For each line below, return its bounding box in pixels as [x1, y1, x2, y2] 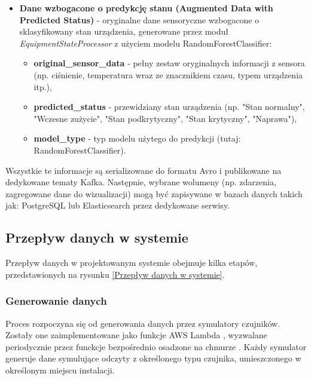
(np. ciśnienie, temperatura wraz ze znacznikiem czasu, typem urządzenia [33, 68, 303, 81]
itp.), [33, 80, 52, 93]
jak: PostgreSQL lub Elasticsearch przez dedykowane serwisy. [5, 199, 230, 212]
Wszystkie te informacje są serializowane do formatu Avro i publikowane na [5, 164, 282, 176]
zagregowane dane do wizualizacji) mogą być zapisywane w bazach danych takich [5, 187, 303, 200]
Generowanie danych [5, 293, 107, 308]
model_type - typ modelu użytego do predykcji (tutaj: [33, 132, 241, 145]
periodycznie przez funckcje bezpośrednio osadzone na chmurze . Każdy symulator [5, 340, 307, 353]
